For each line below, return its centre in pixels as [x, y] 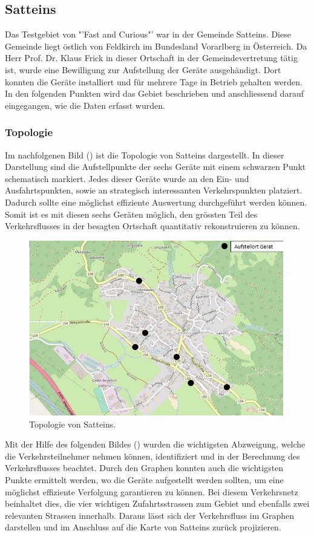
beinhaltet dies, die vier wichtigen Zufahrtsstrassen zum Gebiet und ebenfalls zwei [157, 503]
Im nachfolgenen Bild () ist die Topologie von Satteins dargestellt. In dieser [145, 155]
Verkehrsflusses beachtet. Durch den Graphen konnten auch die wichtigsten [144, 468]
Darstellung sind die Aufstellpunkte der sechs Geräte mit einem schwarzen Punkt [155, 167]
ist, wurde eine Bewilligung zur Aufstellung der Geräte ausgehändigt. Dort [143, 69]
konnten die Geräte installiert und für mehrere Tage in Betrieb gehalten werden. [154, 81]
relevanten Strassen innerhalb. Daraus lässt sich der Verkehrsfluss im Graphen [150, 515]
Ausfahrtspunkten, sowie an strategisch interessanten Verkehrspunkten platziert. [154, 190]
